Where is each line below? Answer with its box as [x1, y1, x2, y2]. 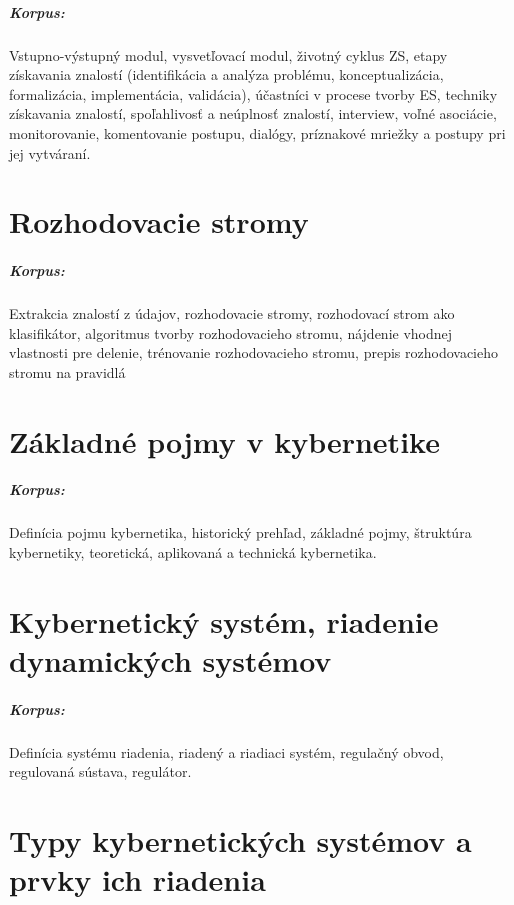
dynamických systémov [9, 639, 332, 680]
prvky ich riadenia [9, 859, 266, 900]
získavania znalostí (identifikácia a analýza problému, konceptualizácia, [9, 64, 444, 85]
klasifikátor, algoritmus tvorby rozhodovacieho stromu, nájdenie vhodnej [9, 322, 453, 343]
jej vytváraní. [9, 142, 91, 163]
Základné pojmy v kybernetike [9, 420, 440, 461]
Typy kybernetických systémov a [9, 820, 472, 861]
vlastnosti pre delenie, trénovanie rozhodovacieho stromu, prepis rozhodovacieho [9, 342, 498, 363]
